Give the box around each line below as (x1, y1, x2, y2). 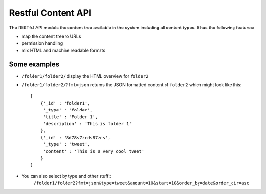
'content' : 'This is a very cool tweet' (43, 148, 145, 154)
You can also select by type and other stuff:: (21, 173, 111, 179)
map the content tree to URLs (21, 33, 81, 39)
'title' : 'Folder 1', (43, 114, 98, 120)
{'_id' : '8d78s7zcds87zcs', (40, 135, 111, 140)
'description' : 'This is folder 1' (43, 121, 132, 126)
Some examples (9, 60, 60, 68)
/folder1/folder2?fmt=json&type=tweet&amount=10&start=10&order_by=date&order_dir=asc (33, 180, 250, 186)
